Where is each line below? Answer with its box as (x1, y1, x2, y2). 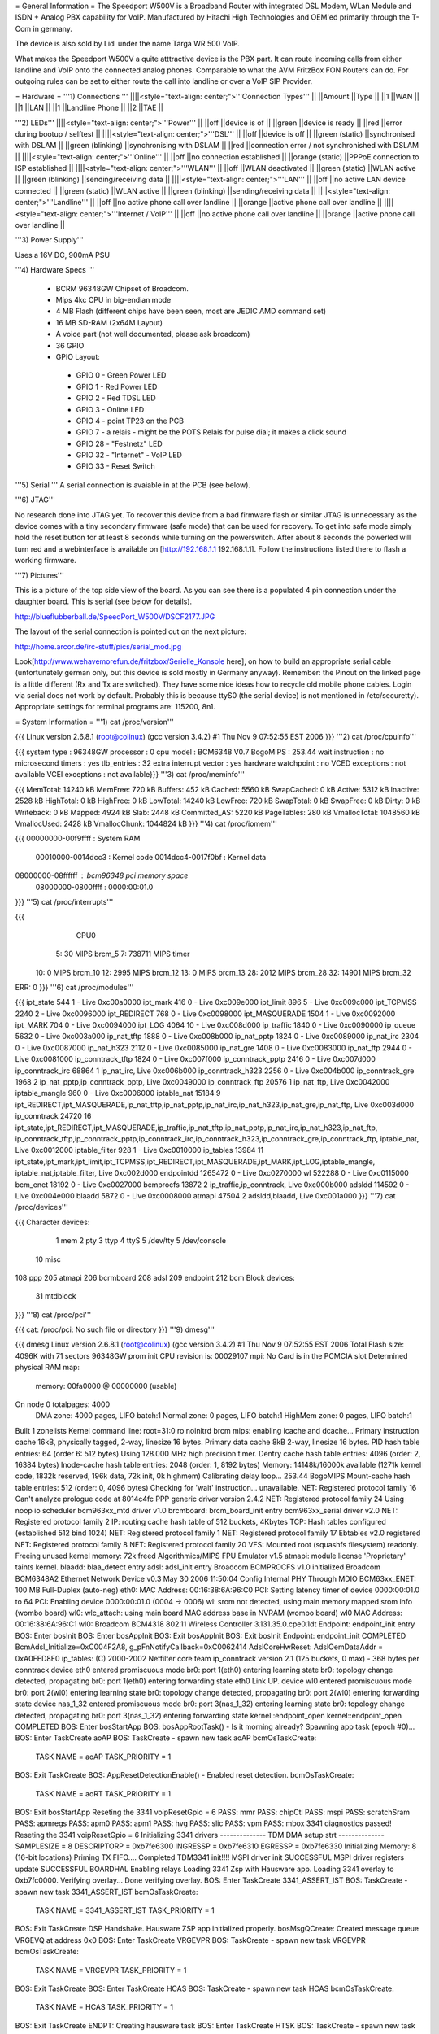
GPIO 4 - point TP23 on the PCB (76, 416, 185, 426)
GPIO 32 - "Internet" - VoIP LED (76, 450, 183, 460)
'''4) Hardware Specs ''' (15, 265, 95, 275)
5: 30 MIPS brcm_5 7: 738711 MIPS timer (55, 949, 190, 959)
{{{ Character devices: (15, 1217, 90, 1227)
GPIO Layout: (55, 351, 101, 361)
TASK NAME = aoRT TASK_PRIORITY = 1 (35, 1788, 172, 1798)
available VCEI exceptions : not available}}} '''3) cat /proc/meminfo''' (15, 770, 246, 779)
